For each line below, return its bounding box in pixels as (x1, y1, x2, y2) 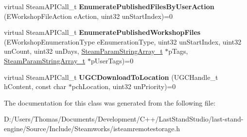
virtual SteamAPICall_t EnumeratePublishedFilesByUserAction (4, 1, 214, 11)
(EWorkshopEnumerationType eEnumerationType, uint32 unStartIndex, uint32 (4, 36, 242, 46)
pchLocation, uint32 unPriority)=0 (71, 81, 176, 91)
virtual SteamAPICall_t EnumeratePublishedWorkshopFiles (4, 27, 201, 37)
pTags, (168, 46, 188, 56)
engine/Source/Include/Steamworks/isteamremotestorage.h (4, 123, 180, 133)
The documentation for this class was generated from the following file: (4, 97, 215, 107)
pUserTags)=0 (90, 55, 134, 65)
